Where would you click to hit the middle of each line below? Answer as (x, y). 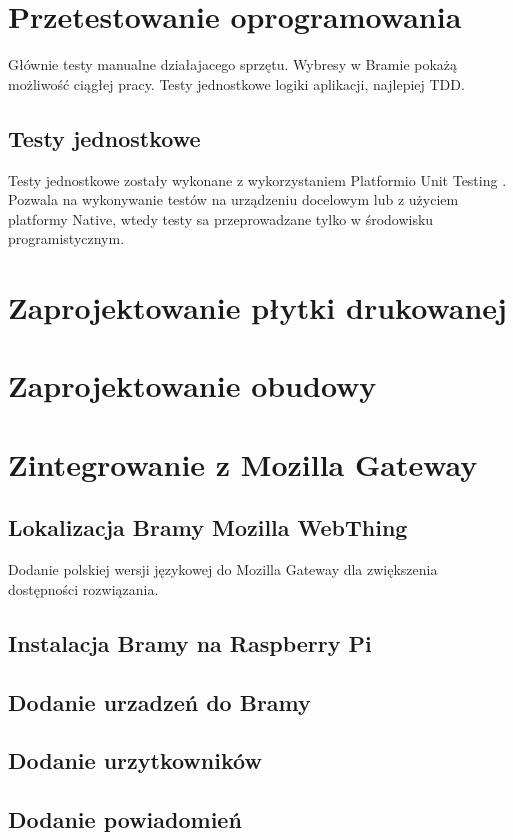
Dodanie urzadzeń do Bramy (159, 701)
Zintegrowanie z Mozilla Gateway (243, 463)
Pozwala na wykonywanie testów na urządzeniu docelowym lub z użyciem (233, 199)
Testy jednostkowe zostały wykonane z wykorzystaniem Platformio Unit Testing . (257, 179)
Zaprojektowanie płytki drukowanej (257, 307)
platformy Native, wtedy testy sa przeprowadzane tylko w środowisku (221, 218)
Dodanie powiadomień (125, 819)
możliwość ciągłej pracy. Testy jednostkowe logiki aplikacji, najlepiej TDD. (236, 83)
